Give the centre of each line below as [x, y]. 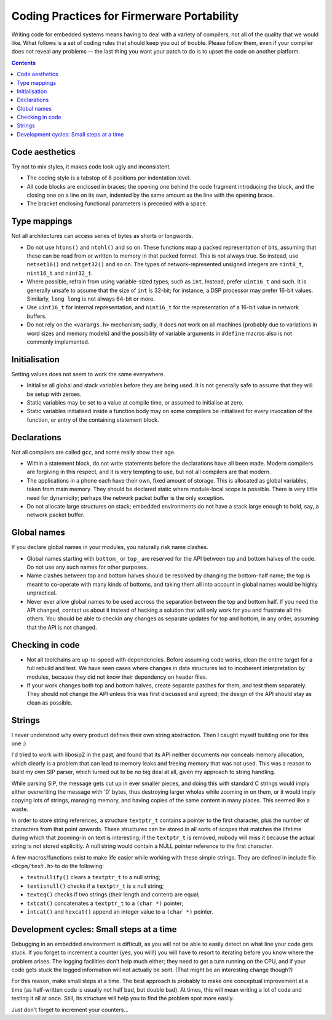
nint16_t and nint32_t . [60, 273]
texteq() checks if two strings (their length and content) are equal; [113, 895]
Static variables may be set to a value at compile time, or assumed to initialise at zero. [135, 402]
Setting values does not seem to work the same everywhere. [88, 374]
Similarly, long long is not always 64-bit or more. [91, 299]
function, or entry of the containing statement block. [93, 420]
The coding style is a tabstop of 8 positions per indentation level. [109, 178]
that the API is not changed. [62, 627]
